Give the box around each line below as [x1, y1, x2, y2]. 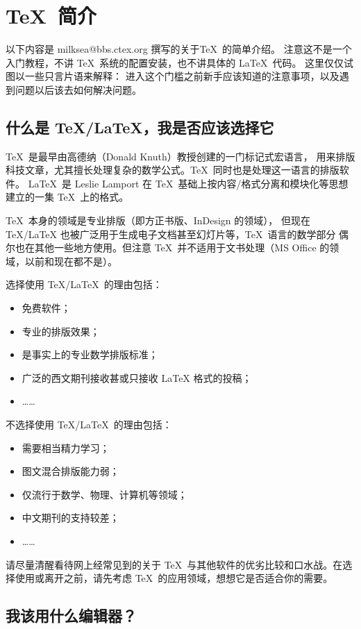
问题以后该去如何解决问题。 [15, 82, 142, 97]
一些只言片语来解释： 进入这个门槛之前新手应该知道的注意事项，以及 [24, 69, 339, 83]
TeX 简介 [6, 1, 96, 30]
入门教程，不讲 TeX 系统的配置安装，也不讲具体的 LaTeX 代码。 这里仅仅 [6, 55, 344, 69]
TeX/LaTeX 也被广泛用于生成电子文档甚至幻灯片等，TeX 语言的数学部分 [6, 226, 336, 241]
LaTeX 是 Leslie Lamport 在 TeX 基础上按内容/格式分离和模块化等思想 [28, 176, 349, 190]
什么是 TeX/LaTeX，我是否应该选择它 [6, 116, 274, 137]
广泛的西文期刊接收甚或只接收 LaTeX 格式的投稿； [22, 370, 252, 385]
